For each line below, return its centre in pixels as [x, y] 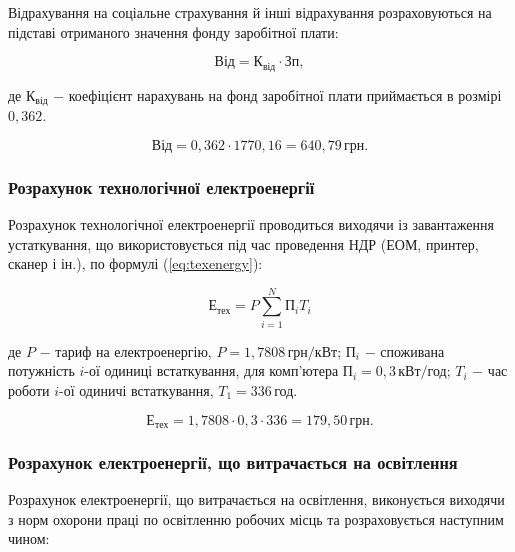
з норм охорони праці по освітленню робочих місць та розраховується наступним [256, 518]
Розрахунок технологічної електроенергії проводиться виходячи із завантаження [251, 223]
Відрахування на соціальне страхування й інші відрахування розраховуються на [250, 12]
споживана [412, 350]
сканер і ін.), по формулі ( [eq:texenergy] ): [135, 263]
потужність [41, 370]
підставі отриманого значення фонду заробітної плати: [173, 31]
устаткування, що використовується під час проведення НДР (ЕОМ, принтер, [243, 243]
